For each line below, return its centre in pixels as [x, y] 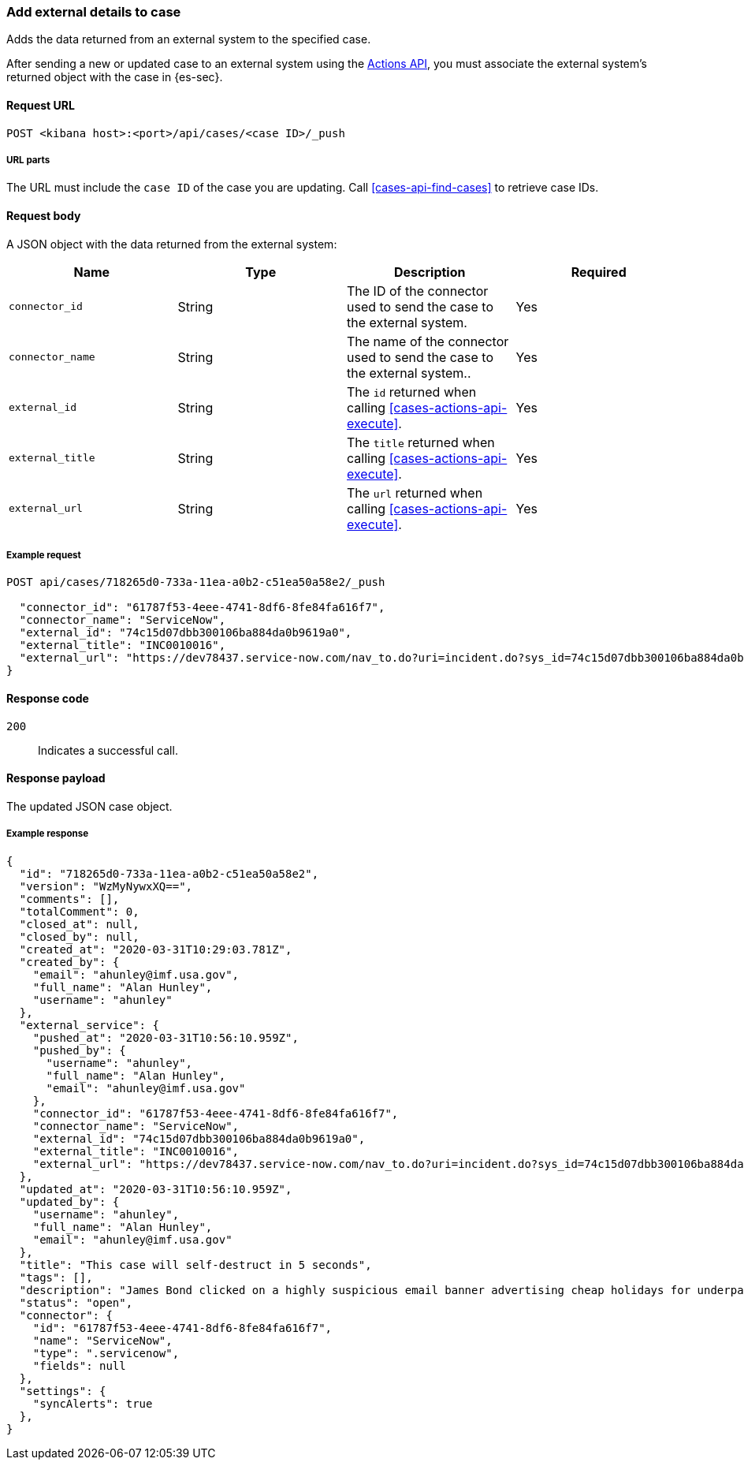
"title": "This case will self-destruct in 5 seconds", [195, 1265]
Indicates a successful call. [108, 750]
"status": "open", [76, 1302]
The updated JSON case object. [89, 806]
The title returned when [421, 442]
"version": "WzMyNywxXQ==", [106, 886]
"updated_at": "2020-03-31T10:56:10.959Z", [156, 1189]
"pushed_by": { [79, 1050]
